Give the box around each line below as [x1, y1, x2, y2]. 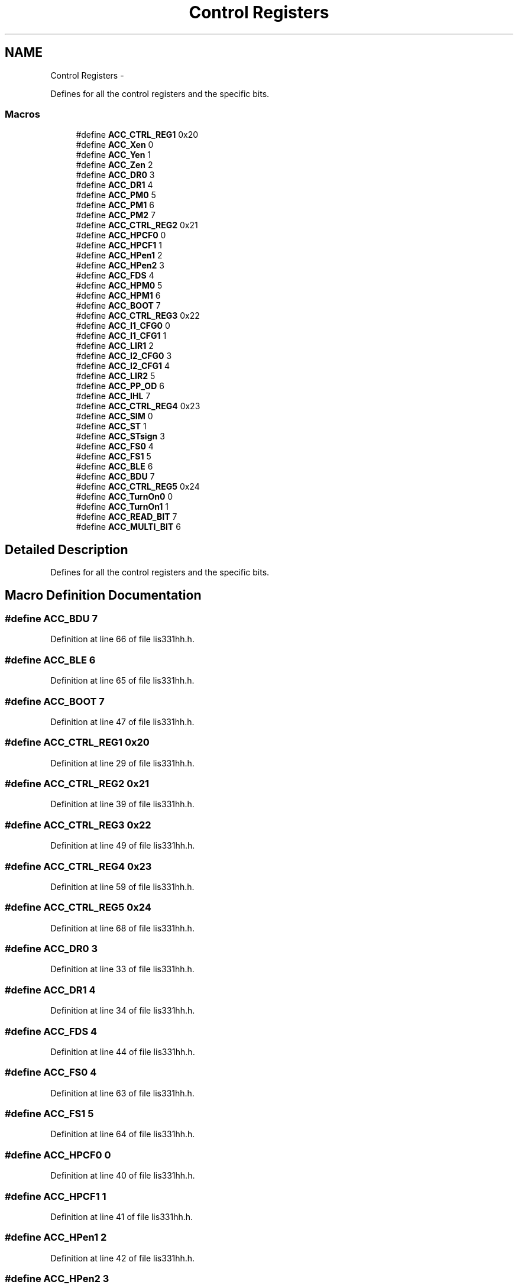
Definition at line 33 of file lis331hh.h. [50, 964, 195, 975]
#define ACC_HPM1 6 [76, 290, 161, 301]
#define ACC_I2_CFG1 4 [76, 361, 170, 371]
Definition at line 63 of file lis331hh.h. [50, 1088, 195, 1098]
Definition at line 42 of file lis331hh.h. [50, 1253, 195, 1263]
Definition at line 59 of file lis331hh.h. [50, 881, 195, 892]
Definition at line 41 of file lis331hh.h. [50, 1211, 193, 1222]
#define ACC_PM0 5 [76, 190, 156, 200]
